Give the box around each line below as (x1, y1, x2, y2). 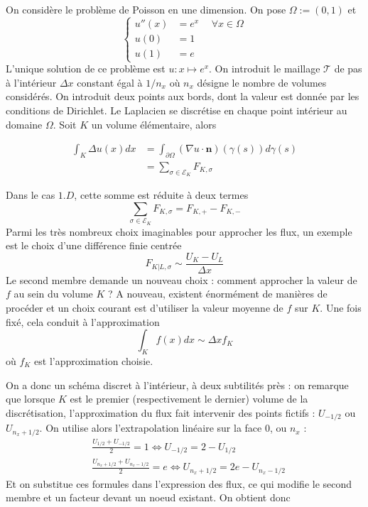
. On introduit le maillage (209, 61, 320, 76)
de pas (334, 61, 362, 76)
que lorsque (6, 391, 55, 406)
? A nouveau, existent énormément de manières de (108, 286, 328, 301)
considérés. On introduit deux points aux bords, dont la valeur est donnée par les (6, 89, 359, 104)
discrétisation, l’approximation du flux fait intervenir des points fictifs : (6, 405, 315, 420)
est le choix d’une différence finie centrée (6, 238, 182, 253)
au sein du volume (13, 286, 93, 301)
